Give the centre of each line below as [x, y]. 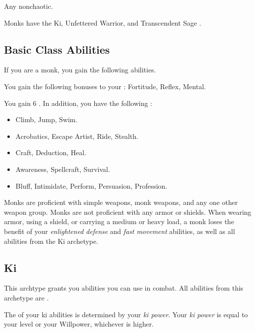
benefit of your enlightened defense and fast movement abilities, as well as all [120, 231]
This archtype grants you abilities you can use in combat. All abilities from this [124, 288]
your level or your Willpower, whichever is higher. [79, 324]
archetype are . [27, 297]
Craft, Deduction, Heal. [51, 152]
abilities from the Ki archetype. [51, 241]
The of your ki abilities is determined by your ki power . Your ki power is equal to [126, 314]
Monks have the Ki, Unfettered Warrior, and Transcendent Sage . [103, 22]
